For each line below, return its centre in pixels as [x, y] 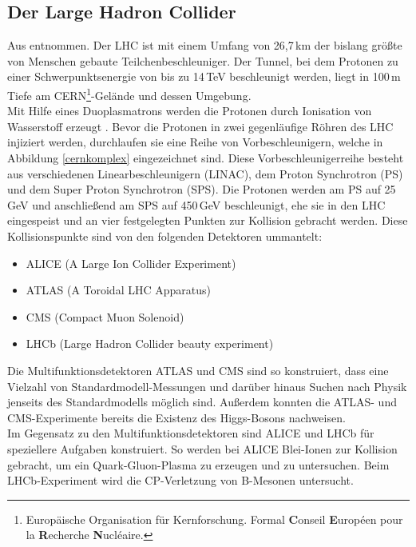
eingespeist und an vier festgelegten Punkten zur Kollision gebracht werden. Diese [208, 220]
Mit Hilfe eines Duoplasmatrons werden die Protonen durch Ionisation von [190, 111]
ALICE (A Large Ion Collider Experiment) [131, 263]
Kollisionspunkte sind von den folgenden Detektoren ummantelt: [165, 236]
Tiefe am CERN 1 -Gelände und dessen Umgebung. [129, 94]
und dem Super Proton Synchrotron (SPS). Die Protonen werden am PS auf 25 [202, 189]
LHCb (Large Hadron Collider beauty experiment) [150, 343]
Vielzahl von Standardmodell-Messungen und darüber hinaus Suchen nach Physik [207, 386]
